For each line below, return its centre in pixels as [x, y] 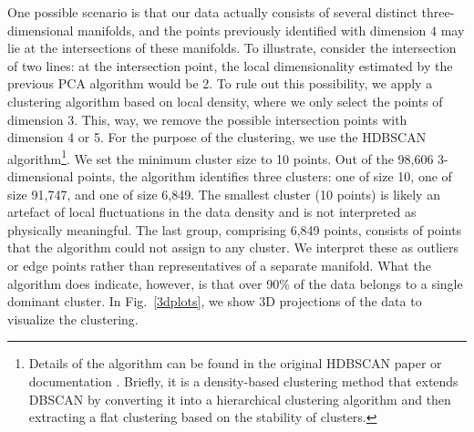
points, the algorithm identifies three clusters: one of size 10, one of [265, 176]
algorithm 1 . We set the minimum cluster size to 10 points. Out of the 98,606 [221, 157]
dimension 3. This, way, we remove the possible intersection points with [207, 119]
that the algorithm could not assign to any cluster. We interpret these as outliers [233, 247]
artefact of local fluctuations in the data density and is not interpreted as [212, 212]
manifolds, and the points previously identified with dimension [252, 30]
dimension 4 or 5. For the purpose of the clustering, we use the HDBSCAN [217, 137]
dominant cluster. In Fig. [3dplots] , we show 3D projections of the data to [215, 301]
